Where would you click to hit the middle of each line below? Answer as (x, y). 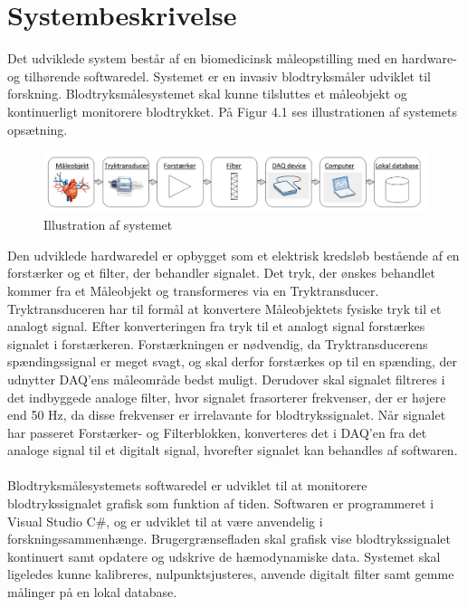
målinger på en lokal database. (92, 592)
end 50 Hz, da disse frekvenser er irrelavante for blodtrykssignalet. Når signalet (227, 415)
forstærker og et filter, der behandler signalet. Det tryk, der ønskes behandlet (221, 273)
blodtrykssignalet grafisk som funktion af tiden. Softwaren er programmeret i (221, 503)
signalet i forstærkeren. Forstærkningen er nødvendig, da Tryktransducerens (218, 343)
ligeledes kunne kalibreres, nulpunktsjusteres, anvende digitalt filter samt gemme (231, 574)
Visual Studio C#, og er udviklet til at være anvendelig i (165, 521)
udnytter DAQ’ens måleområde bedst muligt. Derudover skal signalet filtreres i (226, 379)
